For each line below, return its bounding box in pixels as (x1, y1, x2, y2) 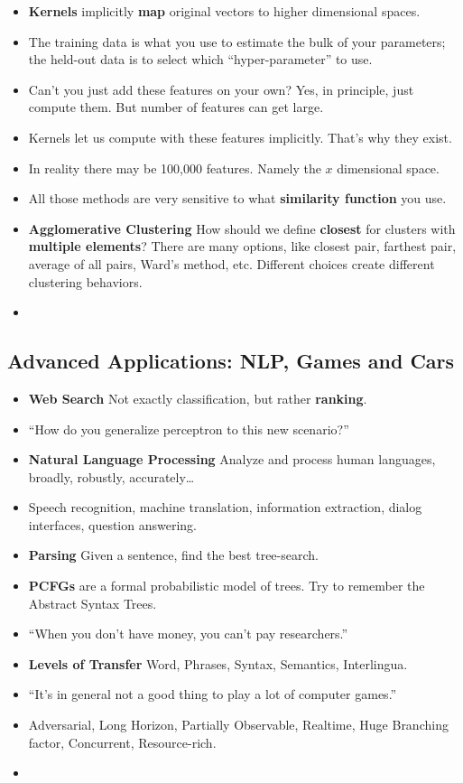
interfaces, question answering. (28, 515, 197, 534)
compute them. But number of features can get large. (28, 98, 324, 117)
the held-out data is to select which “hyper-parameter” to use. (28, 50, 373, 69)
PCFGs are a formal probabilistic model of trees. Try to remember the (28, 576, 425, 595)
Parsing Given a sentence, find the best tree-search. (28, 545, 319, 564)
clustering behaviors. (28, 272, 143, 291)
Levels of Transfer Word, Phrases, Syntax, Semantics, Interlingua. (28, 654, 408, 673)
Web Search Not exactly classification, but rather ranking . (28, 388, 367, 407)
